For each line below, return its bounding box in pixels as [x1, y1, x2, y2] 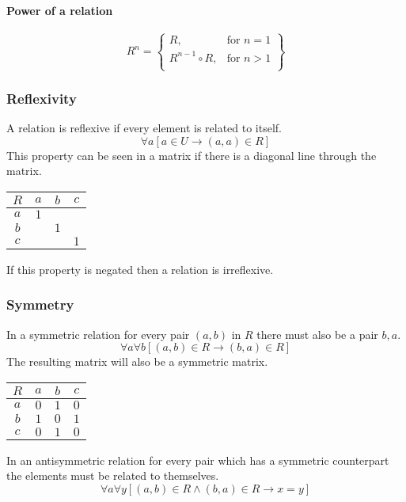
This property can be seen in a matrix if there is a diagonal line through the [6, 146, 377, 163]
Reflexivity [6, 88, 77, 108]
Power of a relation [6, 2, 113, 18]
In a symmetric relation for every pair [6, 325, 190, 342]
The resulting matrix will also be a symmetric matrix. [6, 353, 268, 370]
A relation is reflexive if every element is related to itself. [6, 120, 283, 136]
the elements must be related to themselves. [6, 467, 219, 484]
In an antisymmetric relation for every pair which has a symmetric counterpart [6, 451, 389, 468]
